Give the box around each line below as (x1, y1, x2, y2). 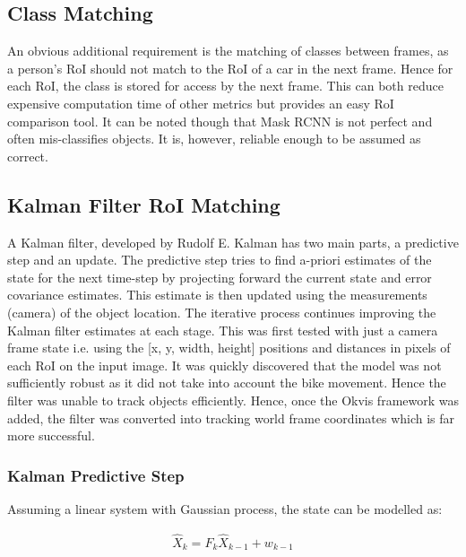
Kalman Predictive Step (7, 464, 185, 486)
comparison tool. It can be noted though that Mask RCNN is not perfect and (7, 111, 433, 130)
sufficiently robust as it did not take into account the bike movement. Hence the (7, 373, 446, 392)
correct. (7, 146, 48, 165)
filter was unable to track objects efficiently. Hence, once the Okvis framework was (7, 390, 460, 409)
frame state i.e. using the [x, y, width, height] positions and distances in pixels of (7, 338, 451, 357)
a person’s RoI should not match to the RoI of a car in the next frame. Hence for (7, 58, 453, 77)
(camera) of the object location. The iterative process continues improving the (7, 302, 436, 321)
